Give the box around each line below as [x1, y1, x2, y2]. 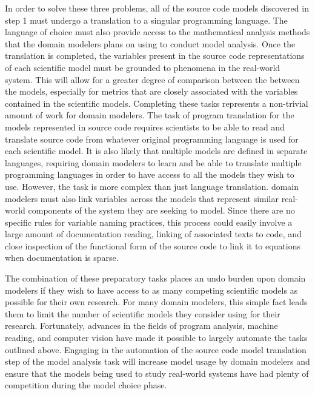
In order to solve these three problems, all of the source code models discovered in [5, 2, 309, 14]
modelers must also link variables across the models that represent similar [5, 192, 279, 204]
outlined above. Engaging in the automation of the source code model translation [5, 343, 307, 356]
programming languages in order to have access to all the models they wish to [5, 168, 294, 181]
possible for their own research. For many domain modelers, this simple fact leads [5, 295, 308, 308]
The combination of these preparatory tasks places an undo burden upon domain [5, 272, 306, 285]
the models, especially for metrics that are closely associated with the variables [5, 85, 298, 98]
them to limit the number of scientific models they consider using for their [5, 307, 280, 320]
